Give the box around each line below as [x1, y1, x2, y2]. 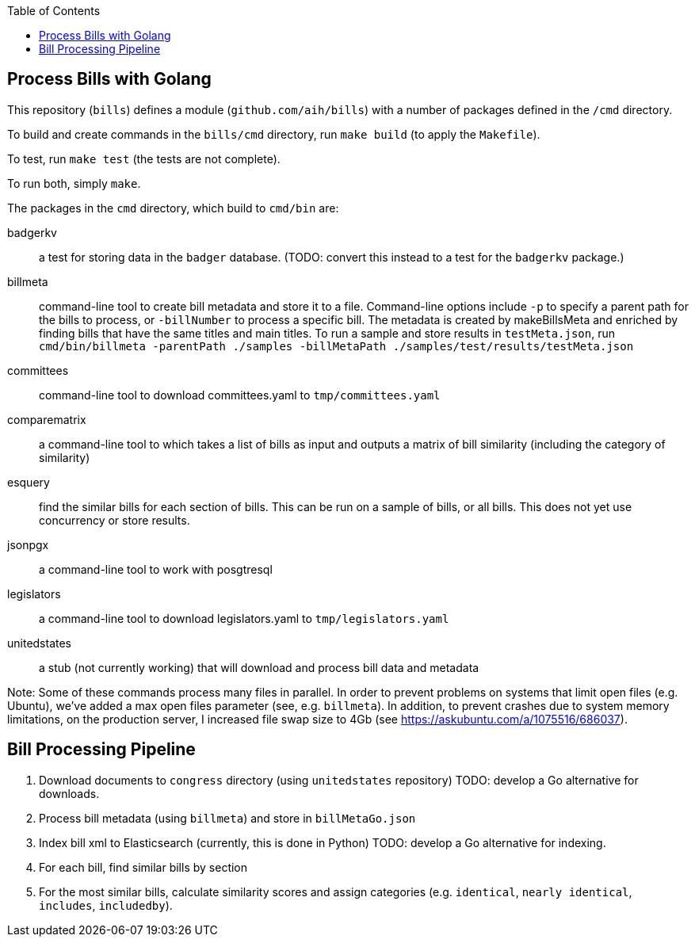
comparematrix [7, 412, 86, 426]
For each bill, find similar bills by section [39, 860, 248, 874]
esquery [7, 475, 50, 489]
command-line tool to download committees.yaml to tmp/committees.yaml [39, 388, 441, 402]
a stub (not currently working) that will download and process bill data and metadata [39, 660, 479, 674]
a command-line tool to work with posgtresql [39, 562, 273, 576]
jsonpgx [7, 537, 49, 552]
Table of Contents [7, 4, 101, 17]
